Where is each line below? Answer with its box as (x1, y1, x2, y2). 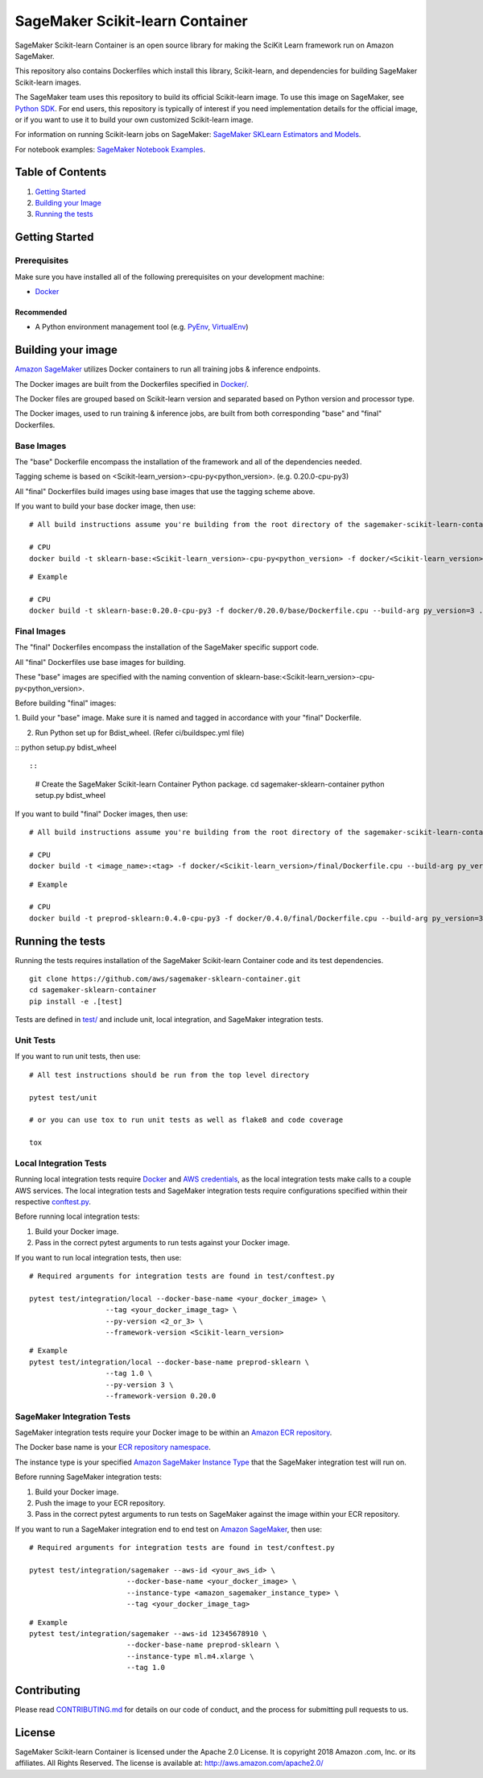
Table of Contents (14, 165, 107, 179)
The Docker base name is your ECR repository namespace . (14, 1443, 211, 1452)
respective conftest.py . (14, 1197, 92, 1207)
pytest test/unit (29, 1093, 97, 1102)
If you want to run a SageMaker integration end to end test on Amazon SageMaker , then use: (14, 1524, 322, 1534)
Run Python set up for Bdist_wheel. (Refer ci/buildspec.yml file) (35, 728, 245, 737)
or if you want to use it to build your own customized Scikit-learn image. (14, 114, 254, 124)
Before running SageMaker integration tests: (14, 1472, 163, 1482)
